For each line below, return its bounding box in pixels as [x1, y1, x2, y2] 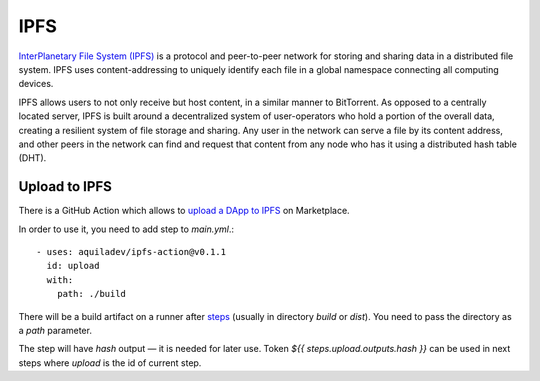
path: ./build [56, 288, 127, 300]
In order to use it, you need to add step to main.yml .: [18, 223, 235, 235]
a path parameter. [18, 324, 92, 336]
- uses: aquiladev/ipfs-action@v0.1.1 [36, 246, 227, 257]
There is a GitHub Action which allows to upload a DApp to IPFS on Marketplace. [18, 205, 350, 217]
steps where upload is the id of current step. [18, 356, 202, 369]
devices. [18, 78, 54, 90]
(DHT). [18, 152, 47, 164]
